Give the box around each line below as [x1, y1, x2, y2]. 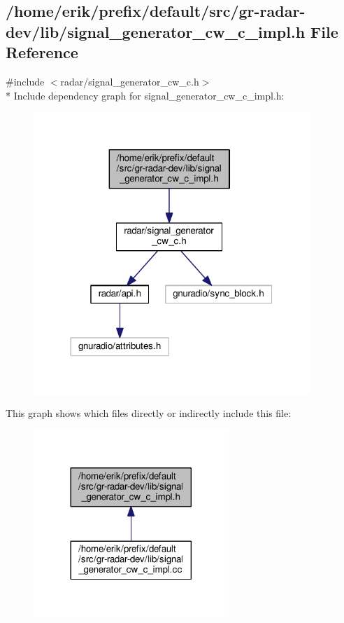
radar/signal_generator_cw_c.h [60, 74, 199, 88]
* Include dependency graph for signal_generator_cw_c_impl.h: [6, 88, 285, 102]
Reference [6, 41, 78, 63]
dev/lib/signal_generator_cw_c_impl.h [6, 20, 306, 42]
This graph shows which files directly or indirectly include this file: [6, 406, 292, 420]
